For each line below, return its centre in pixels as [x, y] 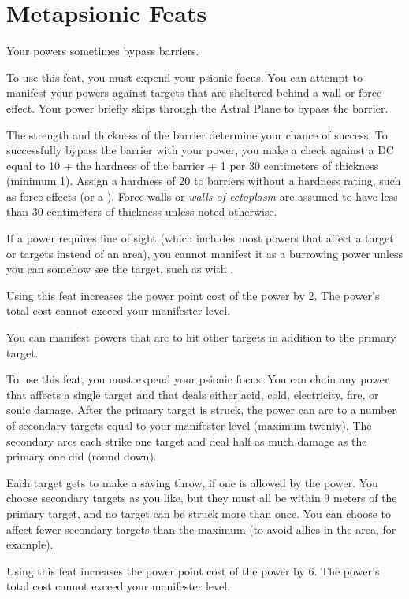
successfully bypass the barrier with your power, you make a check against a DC [200, 150]
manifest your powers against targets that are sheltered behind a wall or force [194, 92]
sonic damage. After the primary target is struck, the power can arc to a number [201, 410]
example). [30, 544]
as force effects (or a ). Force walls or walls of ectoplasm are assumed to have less [202, 196]
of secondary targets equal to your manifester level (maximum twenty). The [189, 425]
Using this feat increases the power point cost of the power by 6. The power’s [193, 570]
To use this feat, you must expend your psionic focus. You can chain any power [198, 379]
